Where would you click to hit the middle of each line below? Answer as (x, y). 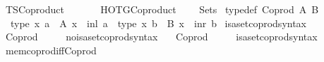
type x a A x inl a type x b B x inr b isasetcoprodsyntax (158, 23)
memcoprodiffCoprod (51, 50)
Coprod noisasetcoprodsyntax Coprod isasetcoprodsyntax (161, 37)
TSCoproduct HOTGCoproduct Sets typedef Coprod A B (162, 9)
